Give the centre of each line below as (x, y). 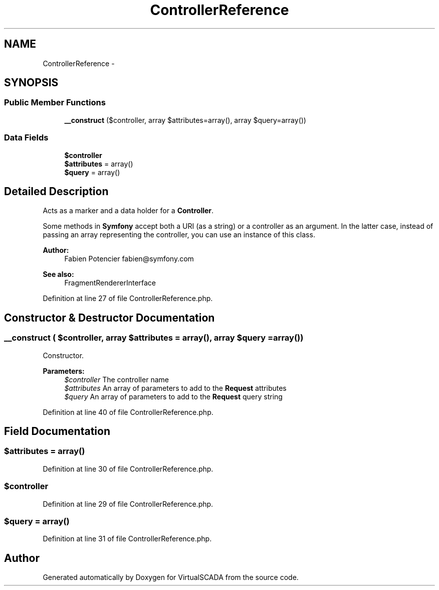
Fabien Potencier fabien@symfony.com (129, 259)
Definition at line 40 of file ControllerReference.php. (128, 412)
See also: (58, 274)
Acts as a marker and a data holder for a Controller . (128, 211)
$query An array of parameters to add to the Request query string (173, 396)
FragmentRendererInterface (110, 283)
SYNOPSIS (31, 83)
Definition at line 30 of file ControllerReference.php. (128, 469)
